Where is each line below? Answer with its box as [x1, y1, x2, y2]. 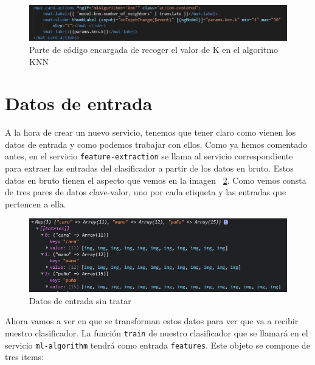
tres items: [5, 350, 44, 363]
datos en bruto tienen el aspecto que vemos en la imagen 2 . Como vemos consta [5, 173, 306, 186]
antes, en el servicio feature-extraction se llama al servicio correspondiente [5, 150, 293, 162]
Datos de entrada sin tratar [29, 294, 131, 307]
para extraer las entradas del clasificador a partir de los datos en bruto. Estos [5, 162, 294, 175]
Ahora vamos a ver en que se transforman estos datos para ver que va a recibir [5, 315, 299, 327]
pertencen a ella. [5, 197, 66, 210]
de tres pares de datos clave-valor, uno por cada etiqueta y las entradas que [5, 186, 286, 198]
